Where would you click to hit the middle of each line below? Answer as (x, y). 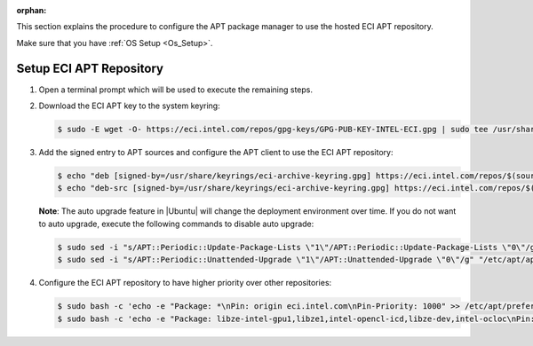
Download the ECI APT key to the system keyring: (130, 106)
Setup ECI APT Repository (90, 68)
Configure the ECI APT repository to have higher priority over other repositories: (185, 283)
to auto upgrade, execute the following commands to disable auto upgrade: (176, 224)
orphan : (32, 10)
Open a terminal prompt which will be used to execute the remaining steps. (175, 90)
